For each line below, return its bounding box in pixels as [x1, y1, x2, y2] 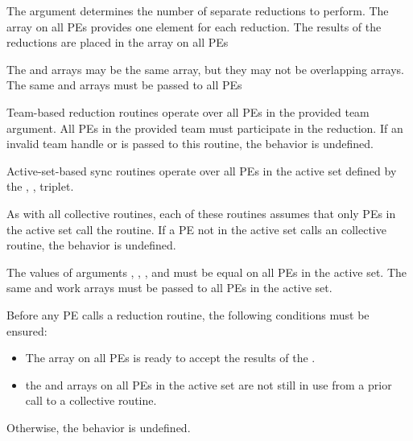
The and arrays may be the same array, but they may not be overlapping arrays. [6, 60, 405, 77]
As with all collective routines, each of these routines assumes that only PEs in [6, 204, 396, 221]
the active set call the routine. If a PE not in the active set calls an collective [6, 220, 386, 237]
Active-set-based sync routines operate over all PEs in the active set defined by [6, 162, 397, 179]
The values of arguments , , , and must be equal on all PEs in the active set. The [6, 263, 407, 280]
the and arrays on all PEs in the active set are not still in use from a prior [25, 376, 392, 393]
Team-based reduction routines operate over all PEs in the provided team [6, 103, 370, 120]
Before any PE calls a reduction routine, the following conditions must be [6, 306, 370, 323]
